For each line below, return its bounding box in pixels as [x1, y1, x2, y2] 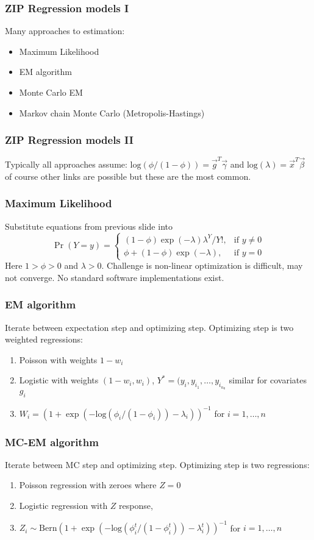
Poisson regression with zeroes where [19, 478, 157, 491]
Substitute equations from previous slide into [5, 219, 173, 232]
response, [119, 499, 153, 511]
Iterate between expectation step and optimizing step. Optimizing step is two [5, 321, 294, 333]
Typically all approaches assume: [5, 158, 127, 171]
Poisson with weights [19, 353, 98, 366]
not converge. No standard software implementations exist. [5, 271, 224, 283]
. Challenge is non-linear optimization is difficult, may [101, 259, 303, 272]
